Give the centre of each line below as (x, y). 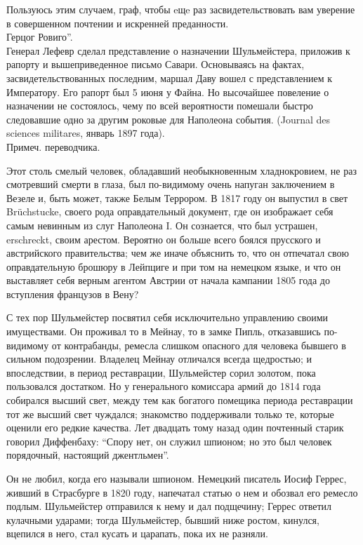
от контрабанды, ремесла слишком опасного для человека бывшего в (199, 345)
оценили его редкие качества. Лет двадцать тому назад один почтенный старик (175, 428)
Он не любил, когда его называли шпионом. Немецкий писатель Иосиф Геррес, (177, 478)
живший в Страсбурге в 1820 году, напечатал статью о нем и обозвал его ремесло (182, 492)
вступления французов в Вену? (73, 294)
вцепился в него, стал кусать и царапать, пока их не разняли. (137, 533)
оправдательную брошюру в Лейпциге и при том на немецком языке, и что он (174, 266)
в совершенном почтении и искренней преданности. (118, 23)
